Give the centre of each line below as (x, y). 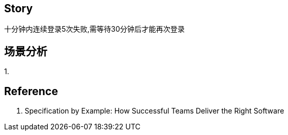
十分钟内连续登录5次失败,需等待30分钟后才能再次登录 (94, 29)
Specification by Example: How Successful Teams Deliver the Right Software (155, 111)
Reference (31, 91)
